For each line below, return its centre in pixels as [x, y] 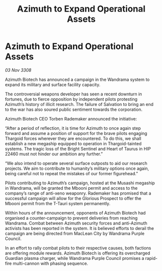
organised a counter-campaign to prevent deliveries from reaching [71, 218]
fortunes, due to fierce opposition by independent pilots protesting [71, 99]
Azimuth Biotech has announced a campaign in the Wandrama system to [77, 79]
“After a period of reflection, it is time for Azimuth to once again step [73, 128]
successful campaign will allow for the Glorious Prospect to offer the [73, 198]
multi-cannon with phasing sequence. [51, 263]
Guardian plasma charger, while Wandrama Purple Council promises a [74, 258]
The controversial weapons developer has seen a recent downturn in [74, 94]
